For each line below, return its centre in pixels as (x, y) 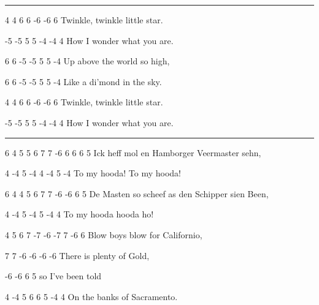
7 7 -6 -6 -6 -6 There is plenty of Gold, (77, 255)
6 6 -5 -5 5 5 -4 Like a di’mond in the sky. (83, 81)
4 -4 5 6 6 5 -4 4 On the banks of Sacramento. (91, 296)
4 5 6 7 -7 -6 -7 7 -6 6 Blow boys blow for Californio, (104, 234)
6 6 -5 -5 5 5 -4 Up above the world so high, (87, 61)
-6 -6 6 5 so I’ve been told (53, 276)
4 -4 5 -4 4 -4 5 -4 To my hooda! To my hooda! (93, 173)
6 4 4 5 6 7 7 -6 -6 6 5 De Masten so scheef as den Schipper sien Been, (137, 193)
